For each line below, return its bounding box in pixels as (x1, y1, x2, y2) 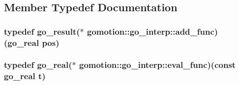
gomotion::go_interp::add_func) (87, 25, 218, 37)
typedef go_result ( (4, 25, 80, 37)
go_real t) (4, 70, 46, 82)
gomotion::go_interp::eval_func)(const (79, 59, 236, 71)
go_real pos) (7, 36, 60, 48)
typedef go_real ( (4, 59, 72, 71)
